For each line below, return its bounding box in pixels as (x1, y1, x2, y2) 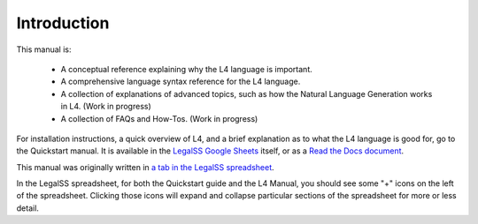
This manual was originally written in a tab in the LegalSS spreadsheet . (16, 161, 274, 172)
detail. (16, 203, 40, 213)
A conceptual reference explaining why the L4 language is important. (60, 63, 313, 74)
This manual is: (16, 44, 72, 55)
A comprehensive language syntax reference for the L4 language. (60, 76, 301, 87)
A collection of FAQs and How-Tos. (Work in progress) (60, 113, 258, 123)
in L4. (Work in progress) (60, 101, 152, 112)
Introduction (16, 13, 110, 33)
